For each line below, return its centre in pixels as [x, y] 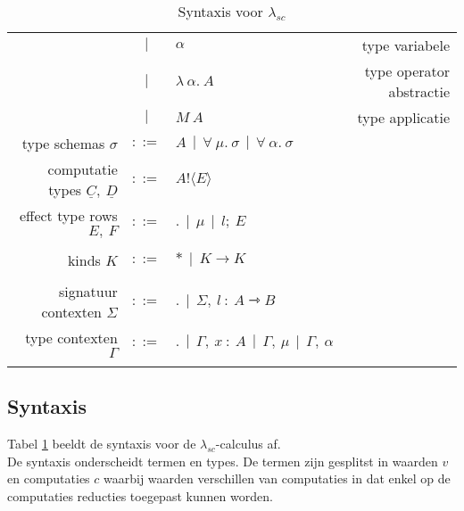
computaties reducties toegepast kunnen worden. [140, 495]
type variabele [406, 45]
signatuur [88, 291]
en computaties [49, 478]
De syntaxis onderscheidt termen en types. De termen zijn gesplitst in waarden [223, 461]
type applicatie [403, 117]
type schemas [63, 143]
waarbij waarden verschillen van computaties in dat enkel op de [277, 478]
